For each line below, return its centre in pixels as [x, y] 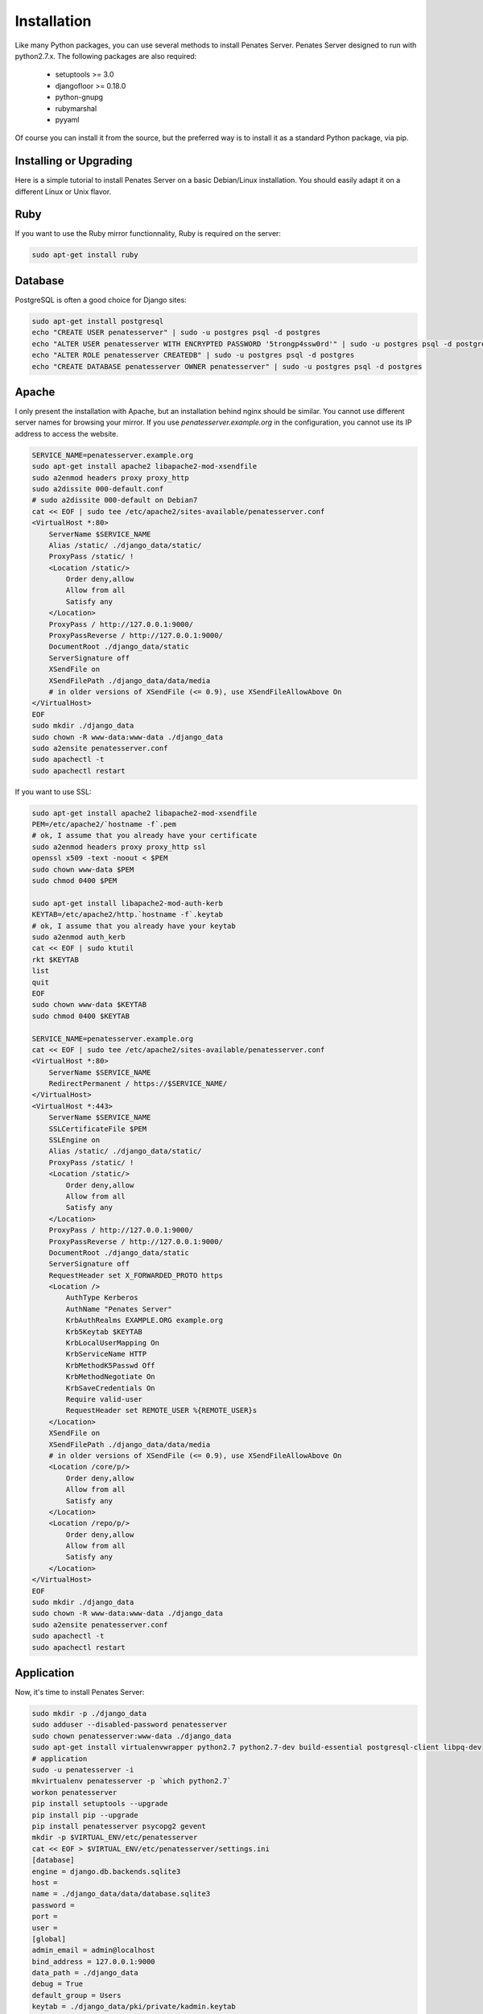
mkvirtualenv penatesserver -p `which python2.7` [132, 1781]
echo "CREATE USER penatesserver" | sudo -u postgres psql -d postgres [176, 333]
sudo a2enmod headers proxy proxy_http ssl [119, 847]
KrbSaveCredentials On [111, 1388]
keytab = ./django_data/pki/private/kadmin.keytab [134, 2007]
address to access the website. [66, 433]
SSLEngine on [74, 1140]
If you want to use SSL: [53, 792]
